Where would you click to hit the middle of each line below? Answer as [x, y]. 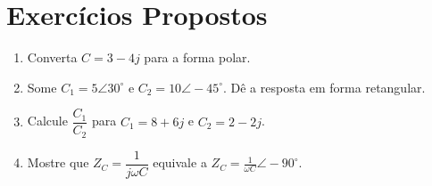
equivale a [180, 162]
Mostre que [58, 162]
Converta [52, 57]
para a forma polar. [197, 57]
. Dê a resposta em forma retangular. [324, 87]
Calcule [47, 121]
